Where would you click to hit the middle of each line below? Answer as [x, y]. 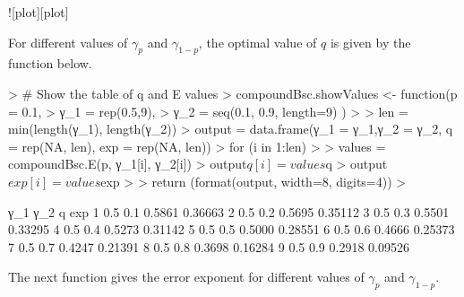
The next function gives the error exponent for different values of [186, 277]
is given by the [370, 42]
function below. [50, 63]
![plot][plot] [39, 12]
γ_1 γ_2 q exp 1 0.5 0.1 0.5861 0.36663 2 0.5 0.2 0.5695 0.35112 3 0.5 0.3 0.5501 [229, 211]
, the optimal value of [258, 42]
